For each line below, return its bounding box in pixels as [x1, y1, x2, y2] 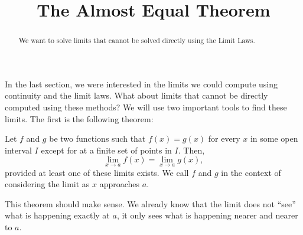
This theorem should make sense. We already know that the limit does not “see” [5, 197, 296, 210]
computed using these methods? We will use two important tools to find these [5, 101, 287, 113]
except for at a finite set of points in [41, 143, 172, 156]
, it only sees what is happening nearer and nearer [116, 209, 298, 221]
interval [5, 143, 32, 156]
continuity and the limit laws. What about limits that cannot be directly [5, 89, 268, 102]
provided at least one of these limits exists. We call [5, 166, 189, 178]
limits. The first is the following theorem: [5, 112, 154, 125]
